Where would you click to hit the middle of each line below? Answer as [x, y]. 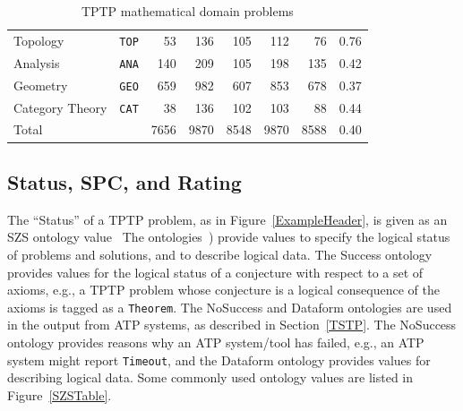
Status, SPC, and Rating [124, 181]
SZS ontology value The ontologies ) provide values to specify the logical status [229, 237]
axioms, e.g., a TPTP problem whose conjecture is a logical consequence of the [223, 290]
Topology [39, 40]
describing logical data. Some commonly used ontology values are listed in [210, 377]
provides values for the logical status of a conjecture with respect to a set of [215, 272]
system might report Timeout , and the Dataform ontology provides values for [219, 360]
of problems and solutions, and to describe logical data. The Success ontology [220, 254]
